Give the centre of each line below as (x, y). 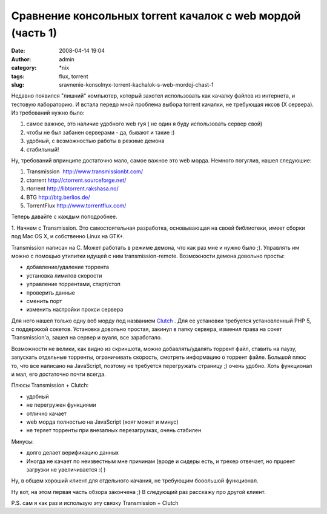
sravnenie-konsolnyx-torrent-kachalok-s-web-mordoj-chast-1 (136, 84)
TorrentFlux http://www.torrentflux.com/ (76, 205)
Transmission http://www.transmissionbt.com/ (85, 172)
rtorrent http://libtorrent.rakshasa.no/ (73, 189)
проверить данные (51, 292)
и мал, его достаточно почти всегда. (58, 374)
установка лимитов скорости (64, 275)
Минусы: (22, 441)
